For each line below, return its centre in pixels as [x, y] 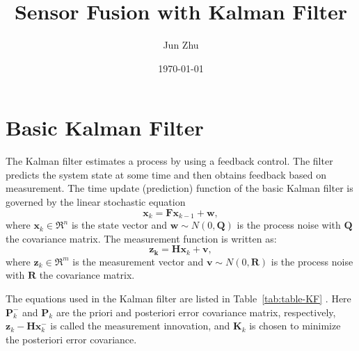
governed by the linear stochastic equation [96, 202]
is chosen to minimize [295, 326]
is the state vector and [119, 225]
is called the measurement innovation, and [140, 326]
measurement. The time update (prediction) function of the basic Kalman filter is [179, 188]
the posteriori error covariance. [71, 339]
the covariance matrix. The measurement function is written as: [141, 238]
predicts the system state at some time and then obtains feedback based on [166, 174]
